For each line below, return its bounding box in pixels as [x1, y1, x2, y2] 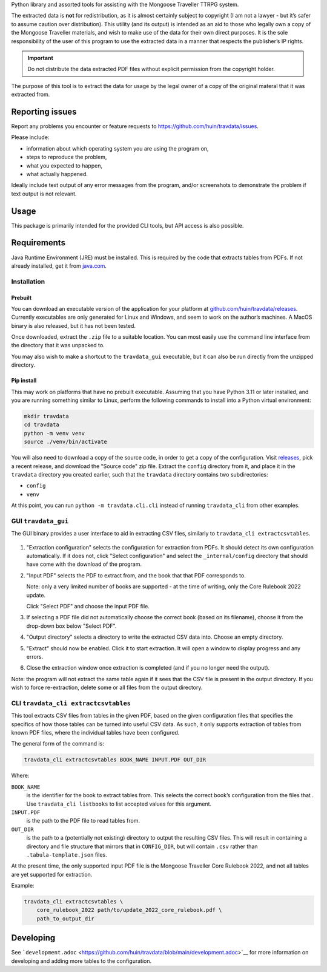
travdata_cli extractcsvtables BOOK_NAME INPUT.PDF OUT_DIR [24, 756, 206, 763]
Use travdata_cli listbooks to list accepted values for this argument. [26, 800, 212, 807]
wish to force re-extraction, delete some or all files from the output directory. [11, 684, 203, 692]
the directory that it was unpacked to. [11, 342, 105, 349]
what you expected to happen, [26, 161, 103, 169]
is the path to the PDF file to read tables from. [26, 817, 140, 824]
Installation [11, 277, 45, 285]
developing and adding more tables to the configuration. [11, 957, 151, 965]
